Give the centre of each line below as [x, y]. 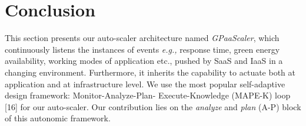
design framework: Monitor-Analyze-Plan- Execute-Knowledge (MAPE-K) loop [148, 95]
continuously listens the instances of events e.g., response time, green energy [142, 49]
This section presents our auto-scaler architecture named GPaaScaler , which [142, 38]
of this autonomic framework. [58, 118]
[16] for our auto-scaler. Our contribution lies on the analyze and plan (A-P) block [153, 106]
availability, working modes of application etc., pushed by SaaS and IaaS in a [144, 61]
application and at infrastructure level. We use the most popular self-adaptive [145, 84]
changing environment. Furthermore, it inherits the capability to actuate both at [150, 72]
